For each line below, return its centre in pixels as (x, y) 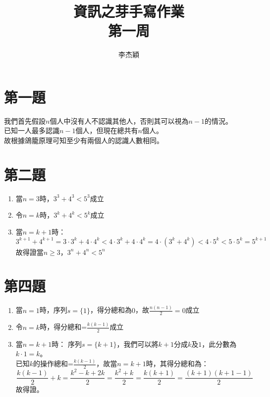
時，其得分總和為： (177, 363)
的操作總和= (53, 363)
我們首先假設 (25, 120)
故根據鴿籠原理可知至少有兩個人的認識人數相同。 (84, 140)
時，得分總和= (63, 327)
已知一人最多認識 (32, 130)
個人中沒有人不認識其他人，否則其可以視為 (119, 120)
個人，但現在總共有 (107, 130)
